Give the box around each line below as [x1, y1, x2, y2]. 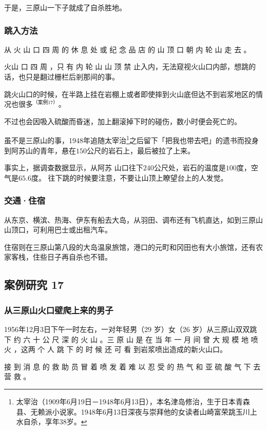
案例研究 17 [4, 277, 64, 292]
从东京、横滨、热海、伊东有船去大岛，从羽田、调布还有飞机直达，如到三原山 [4, 214, 263, 225]
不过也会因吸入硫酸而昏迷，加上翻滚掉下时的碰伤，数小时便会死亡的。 [4, 115, 241, 126]
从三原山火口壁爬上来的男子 [4, 303, 113, 316]
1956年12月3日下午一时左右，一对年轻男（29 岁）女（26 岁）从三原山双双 [4, 324, 250, 335]
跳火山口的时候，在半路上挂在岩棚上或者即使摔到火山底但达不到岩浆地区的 [4, 88, 256, 99]
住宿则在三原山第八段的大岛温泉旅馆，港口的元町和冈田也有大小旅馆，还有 [4, 241, 256, 252]
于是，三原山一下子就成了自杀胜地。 [4, 2, 126, 12]
